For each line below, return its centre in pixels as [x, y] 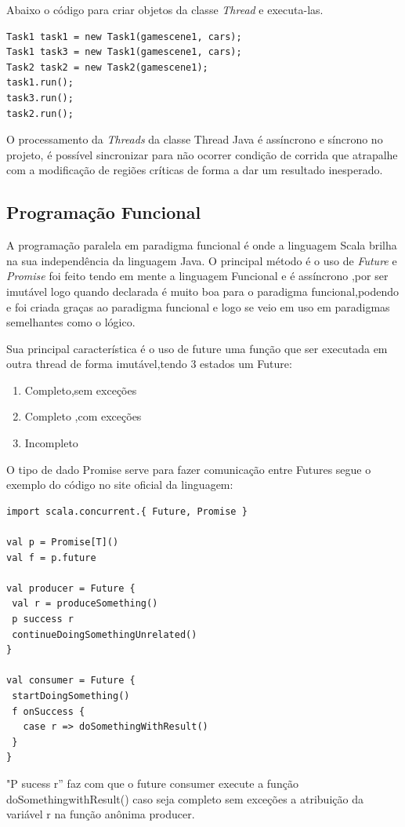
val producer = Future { [71, 588]
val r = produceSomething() [85, 604]
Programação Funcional [104, 212]
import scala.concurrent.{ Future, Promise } [127, 511]
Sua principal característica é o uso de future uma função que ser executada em [197, 348]
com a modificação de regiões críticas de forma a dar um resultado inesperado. [195, 170]
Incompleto [51, 443]
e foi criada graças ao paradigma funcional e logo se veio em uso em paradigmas [198, 306]
